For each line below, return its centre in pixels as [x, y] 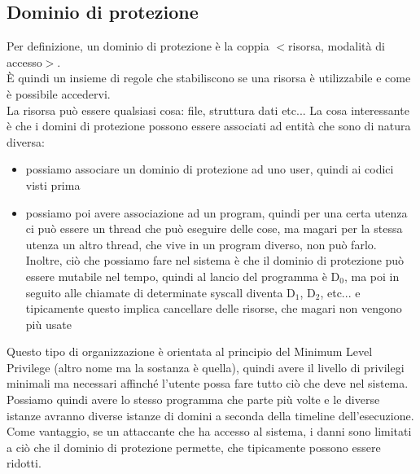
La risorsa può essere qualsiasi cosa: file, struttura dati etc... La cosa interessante [208, 110]
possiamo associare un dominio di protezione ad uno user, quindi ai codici [210, 169]
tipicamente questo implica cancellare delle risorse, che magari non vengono [214, 308]
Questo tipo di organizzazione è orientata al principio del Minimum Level [190, 351]
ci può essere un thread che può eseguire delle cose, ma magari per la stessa [214, 228]
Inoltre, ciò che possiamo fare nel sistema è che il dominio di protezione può [215, 260]
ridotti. [24, 463]
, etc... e [340, 292]
